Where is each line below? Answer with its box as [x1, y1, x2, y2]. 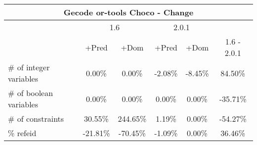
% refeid [8, 127, 37, 139]
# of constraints [8, 113, 64, 124]
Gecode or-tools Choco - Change [63, 6, 194, 18]
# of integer [8, 61, 50, 73]
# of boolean [8, 87, 53, 98]
